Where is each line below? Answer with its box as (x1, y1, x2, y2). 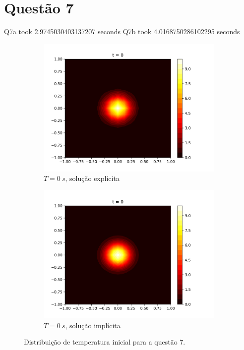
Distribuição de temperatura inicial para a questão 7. (24, 337, 185, 347)
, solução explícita (65, 173, 120, 183)
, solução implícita (65, 320, 121, 330)
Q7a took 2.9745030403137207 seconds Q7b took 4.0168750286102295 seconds (4, 26, 240, 37)
